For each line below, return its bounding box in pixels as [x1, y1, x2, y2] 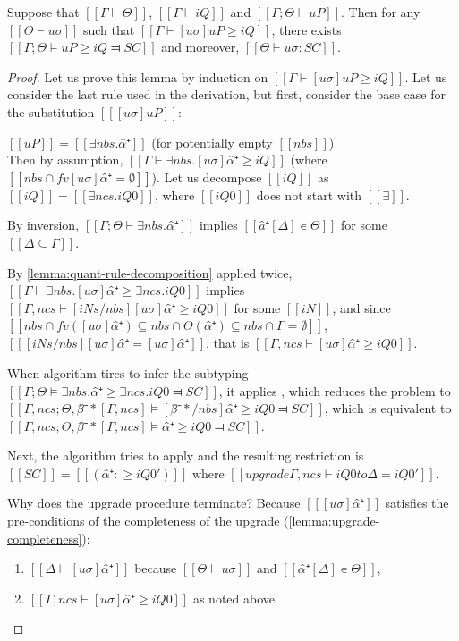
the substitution [7, 102, 95, 121]
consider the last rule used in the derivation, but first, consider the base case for [7, 85, 446, 104]
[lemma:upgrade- [288, 511, 380, 530]
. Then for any [341, 3, 421, 21]
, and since [332, 298, 391, 316]
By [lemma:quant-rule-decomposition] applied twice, [7, 263, 293, 282]
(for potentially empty [151, 132, 273, 151]
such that [82, 20, 135, 38]
